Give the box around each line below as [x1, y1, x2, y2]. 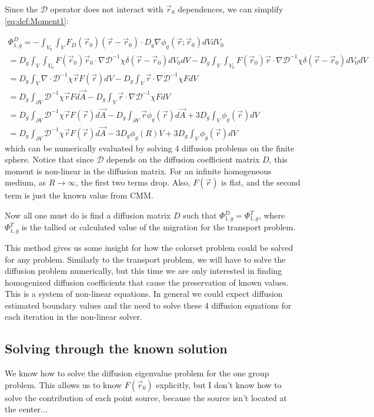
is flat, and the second [221, 176, 300, 188]
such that [183, 209, 217, 221]
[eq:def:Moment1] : [5, 14, 69, 27]
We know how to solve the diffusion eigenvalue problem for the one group [5, 367, 269, 379]
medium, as [5, 176, 46, 188]
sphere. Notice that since [5, 153, 94, 166]
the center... [5, 403, 48, 415]
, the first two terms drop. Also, [76, 176, 191, 188]
